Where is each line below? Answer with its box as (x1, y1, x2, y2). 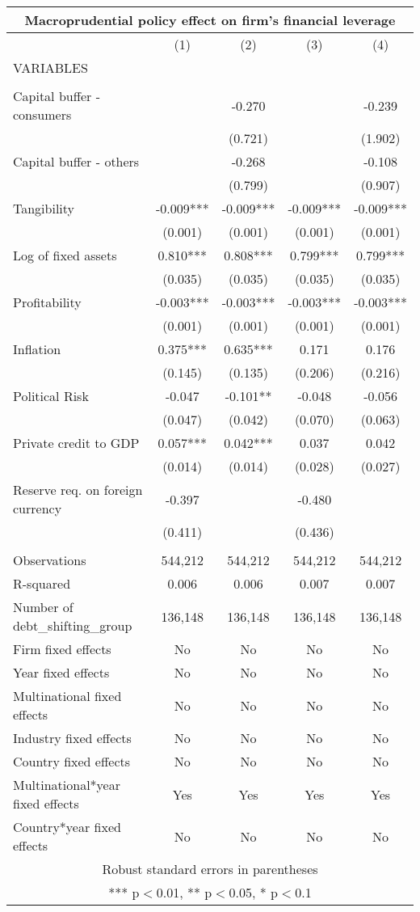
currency (13, 499, 62, 517)
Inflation (13, 340, 61, 358)
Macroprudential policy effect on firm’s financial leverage (24, 11, 396, 29)
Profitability (13, 293, 82, 311)
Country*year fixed (13, 817, 121, 836)
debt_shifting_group (13, 616, 132, 635)
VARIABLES (13, 58, 88, 77)
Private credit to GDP (13, 433, 140, 452)
